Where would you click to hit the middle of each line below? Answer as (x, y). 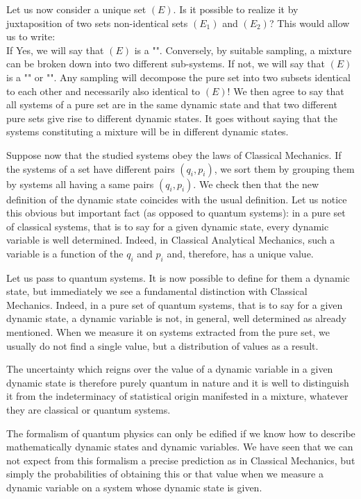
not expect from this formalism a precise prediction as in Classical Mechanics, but (181, 460)
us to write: (31, 36)
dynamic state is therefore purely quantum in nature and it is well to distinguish (178, 382)
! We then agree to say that (286, 91)
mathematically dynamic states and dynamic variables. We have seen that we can (180, 447)
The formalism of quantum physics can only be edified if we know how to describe (181, 433)
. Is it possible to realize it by (236, 9)
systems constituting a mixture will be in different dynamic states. (148, 132)
